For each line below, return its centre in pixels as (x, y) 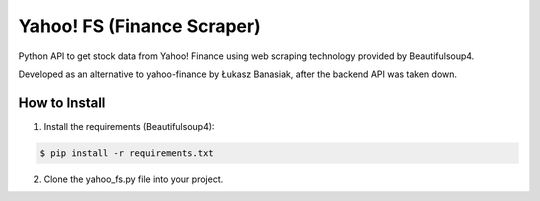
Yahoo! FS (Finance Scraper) (139, 26)
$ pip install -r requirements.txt (126, 153)
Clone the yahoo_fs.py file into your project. (133, 179)
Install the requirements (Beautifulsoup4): (129, 126)
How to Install (62, 102)
